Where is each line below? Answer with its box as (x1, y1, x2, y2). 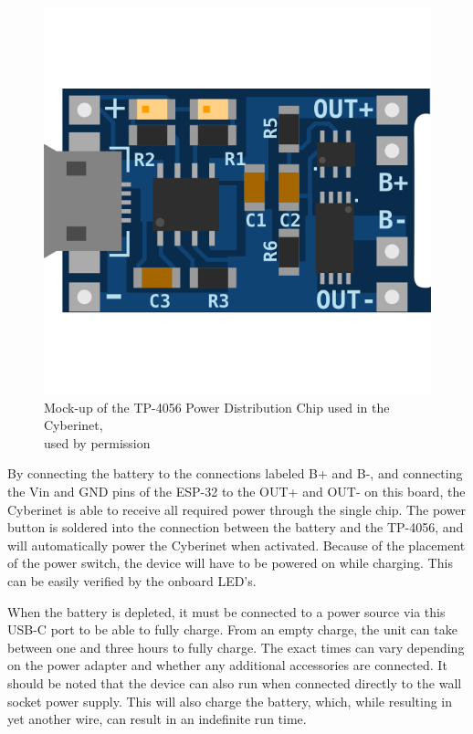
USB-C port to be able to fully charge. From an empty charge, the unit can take (7, 620, 457, 639)
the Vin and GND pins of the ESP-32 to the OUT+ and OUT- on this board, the (7, 481, 466, 500)
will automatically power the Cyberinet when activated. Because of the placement (7, 535, 466, 554)
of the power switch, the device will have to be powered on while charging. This (7, 553, 453, 572)
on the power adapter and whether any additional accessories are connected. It (7, 655, 447, 675)
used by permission (44, 433, 151, 452)
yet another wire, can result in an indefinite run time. (7, 709, 307, 729)
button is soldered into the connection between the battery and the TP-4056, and (7, 518, 464, 537)
